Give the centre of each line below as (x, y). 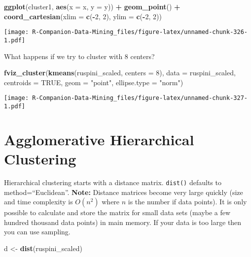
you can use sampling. (37, 232)
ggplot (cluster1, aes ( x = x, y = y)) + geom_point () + (92, 6)
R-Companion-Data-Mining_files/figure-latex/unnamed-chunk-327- (140, 98)
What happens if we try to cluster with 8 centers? (79, 56)
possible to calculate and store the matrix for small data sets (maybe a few (117, 212)
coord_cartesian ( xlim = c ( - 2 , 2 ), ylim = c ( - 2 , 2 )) (83, 16)
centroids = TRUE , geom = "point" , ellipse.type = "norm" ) (94, 82)
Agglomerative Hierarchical (99, 139)
